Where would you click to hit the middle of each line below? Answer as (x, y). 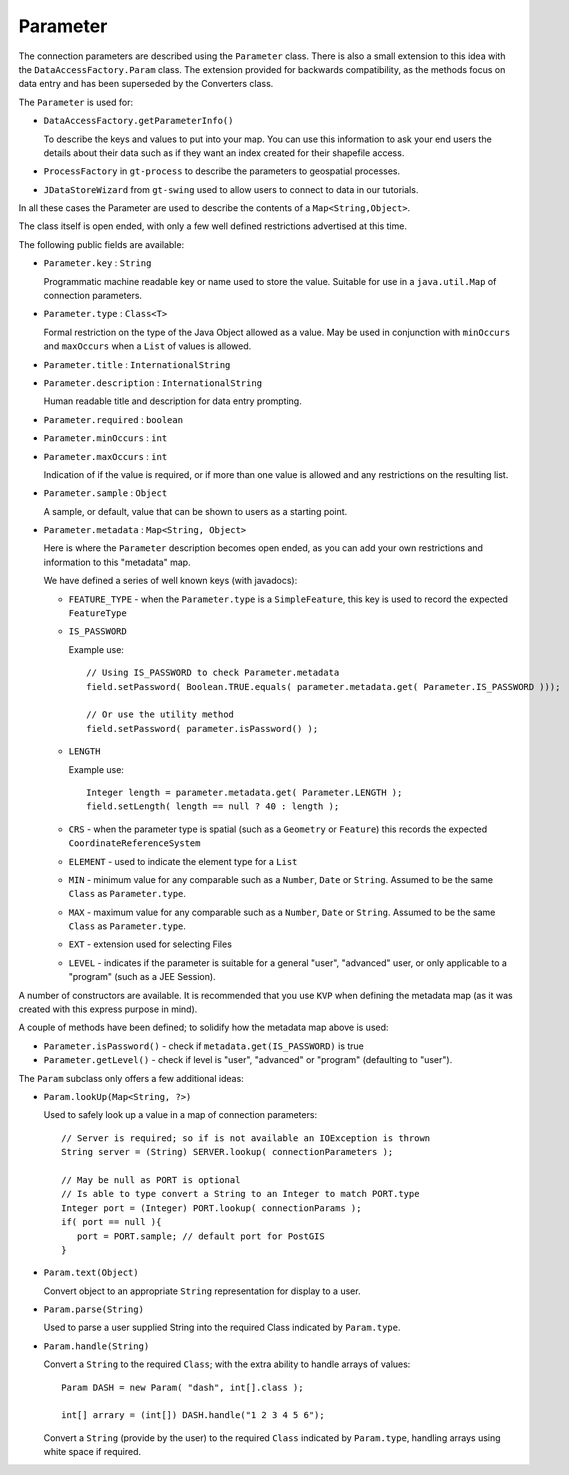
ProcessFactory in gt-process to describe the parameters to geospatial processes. (222, 171)
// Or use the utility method (160, 714)
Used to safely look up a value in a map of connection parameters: (180, 1115)
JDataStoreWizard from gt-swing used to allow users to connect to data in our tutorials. (231, 189)
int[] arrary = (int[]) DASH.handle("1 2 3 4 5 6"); (193, 1415)
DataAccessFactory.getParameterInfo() (138, 121)
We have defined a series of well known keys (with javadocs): (170, 581)
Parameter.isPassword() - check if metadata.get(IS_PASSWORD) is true (203, 1046)
